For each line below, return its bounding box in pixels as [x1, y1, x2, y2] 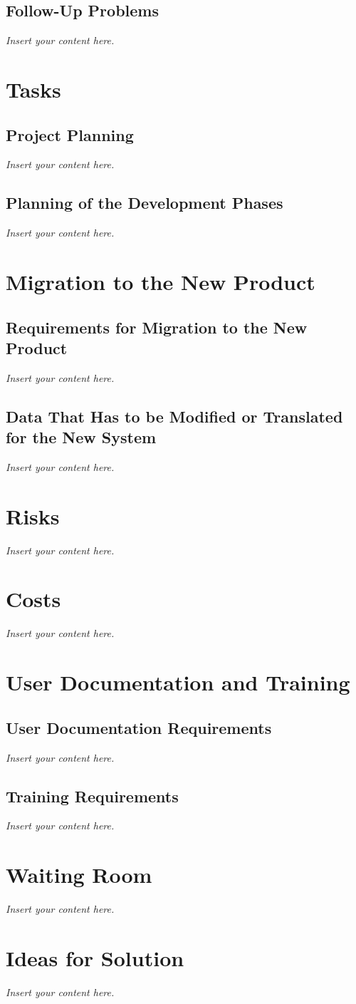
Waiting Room [6, 860, 152, 889]
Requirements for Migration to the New [6, 316, 308, 338]
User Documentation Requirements [6, 716, 272, 738]
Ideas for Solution [6, 943, 184, 972]
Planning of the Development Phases [6, 192, 283, 214]
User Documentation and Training [6, 668, 350, 697]
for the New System [6, 426, 157, 448]
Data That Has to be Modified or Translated [6, 405, 343, 427]
